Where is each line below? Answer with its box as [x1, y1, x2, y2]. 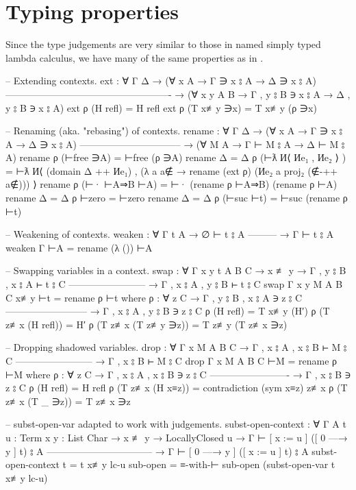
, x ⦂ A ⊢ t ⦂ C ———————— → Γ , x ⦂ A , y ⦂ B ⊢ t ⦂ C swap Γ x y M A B [5, 277, 343, 291]
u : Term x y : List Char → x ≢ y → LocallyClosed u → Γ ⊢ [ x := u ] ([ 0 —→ [5, 430, 348, 444]
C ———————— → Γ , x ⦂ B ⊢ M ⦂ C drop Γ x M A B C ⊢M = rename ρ [5, 354, 338, 367]
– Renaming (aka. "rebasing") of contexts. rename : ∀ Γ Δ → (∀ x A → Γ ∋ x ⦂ [5, 123, 343, 138]
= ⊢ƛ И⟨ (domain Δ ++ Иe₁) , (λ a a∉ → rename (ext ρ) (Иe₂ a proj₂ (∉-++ [5, 163, 338, 177]
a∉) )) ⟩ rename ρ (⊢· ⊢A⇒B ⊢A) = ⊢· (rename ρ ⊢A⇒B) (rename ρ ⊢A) [5, 177, 338, 191]
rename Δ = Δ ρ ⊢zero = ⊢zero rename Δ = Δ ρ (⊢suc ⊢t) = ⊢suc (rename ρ [5, 191, 348, 205]
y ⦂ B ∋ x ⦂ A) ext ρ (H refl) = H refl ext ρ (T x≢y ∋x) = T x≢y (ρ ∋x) [5, 100, 317, 114]
